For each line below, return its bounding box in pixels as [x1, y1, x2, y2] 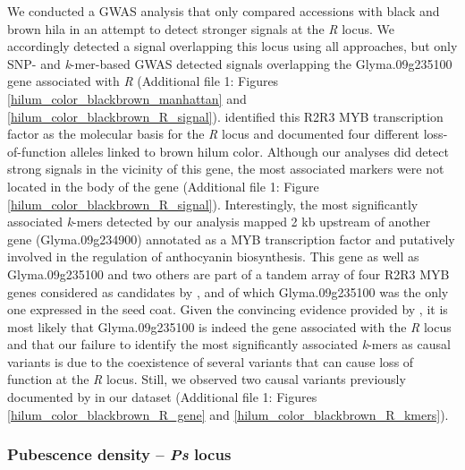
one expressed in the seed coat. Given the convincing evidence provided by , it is [7, 300, 448, 319]
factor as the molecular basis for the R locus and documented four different [7, 124, 420, 143]
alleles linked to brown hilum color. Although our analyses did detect [70, 141, 449, 160]
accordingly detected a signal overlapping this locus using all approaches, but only [7, 37, 458, 56]
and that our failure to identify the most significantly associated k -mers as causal [7, 335, 451, 354]
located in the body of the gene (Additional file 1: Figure [7, 176, 319, 195]
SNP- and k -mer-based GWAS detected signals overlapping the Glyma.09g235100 [7, 54, 452, 73]
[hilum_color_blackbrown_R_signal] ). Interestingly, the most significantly [7, 194, 418, 213]
